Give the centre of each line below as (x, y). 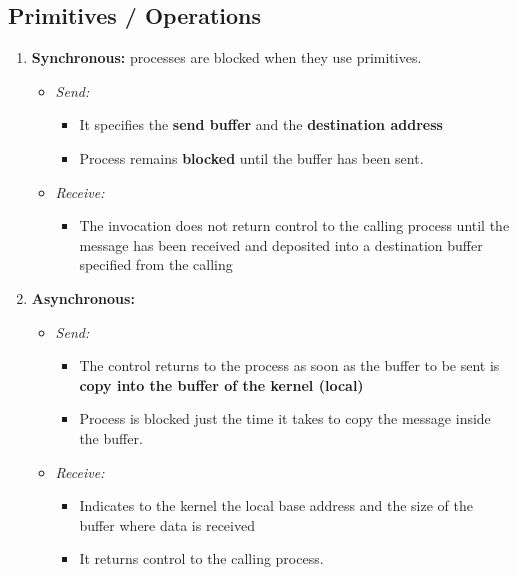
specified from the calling (156, 264)
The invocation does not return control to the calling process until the (294, 225)
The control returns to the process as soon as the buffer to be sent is (289, 365)
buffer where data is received (167, 524)
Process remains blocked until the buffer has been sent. (251, 157)
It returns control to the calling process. (201, 558)
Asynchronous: (83, 297)
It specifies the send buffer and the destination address (261, 124)
